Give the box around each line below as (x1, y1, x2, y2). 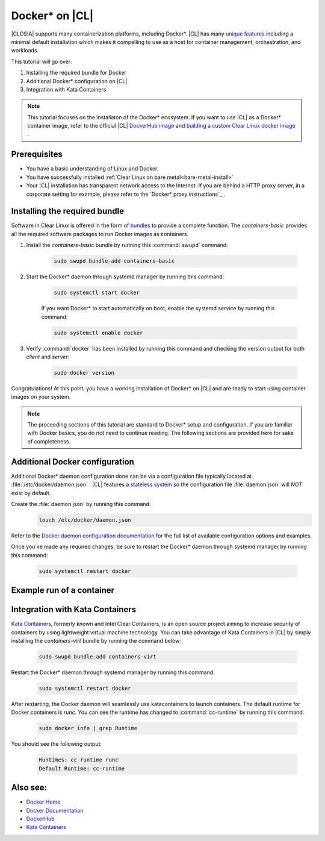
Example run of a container (11, 585, 114, 596)
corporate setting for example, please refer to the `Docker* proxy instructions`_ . (26, 190, 226, 198)
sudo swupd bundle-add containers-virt (39, 653, 156, 660)
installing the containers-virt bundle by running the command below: (11, 637, 182, 644)
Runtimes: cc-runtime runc (39, 757, 119, 763)
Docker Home (26, 798, 61, 805)
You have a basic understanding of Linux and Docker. (26, 165, 159, 172)
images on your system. (11, 393, 71, 401)
